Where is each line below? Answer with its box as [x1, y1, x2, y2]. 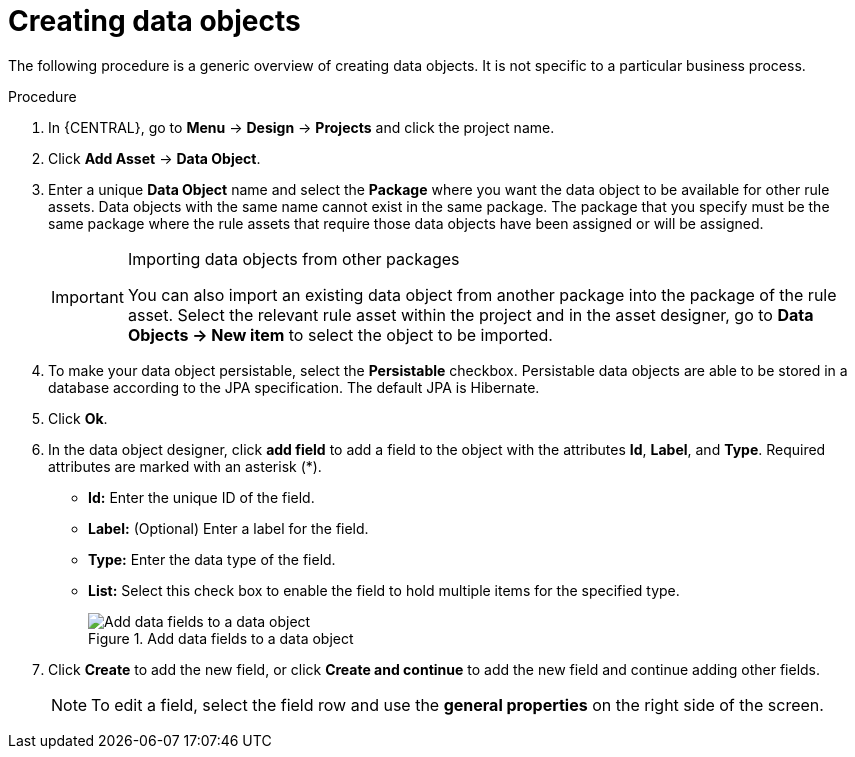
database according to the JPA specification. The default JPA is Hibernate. [48, 378, 540, 396]
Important [51, 286, 124, 307]
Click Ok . [48, 409, 108, 427]
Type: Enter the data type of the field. [88, 550, 336, 568]
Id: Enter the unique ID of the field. [88, 488, 315, 506]
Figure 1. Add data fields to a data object [88, 629, 354, 647]
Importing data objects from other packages [127, 248, 460, 269]
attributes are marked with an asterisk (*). [48, 457, 322, 475]
